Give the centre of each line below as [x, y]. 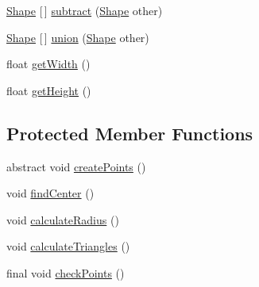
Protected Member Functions [130, 133]
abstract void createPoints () [76, 166]
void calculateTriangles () [68, 246]
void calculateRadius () [63, 219]
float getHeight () [49, 90]
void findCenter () [50, 193]
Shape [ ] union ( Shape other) [78, 37]
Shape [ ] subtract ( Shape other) [85, 10]
